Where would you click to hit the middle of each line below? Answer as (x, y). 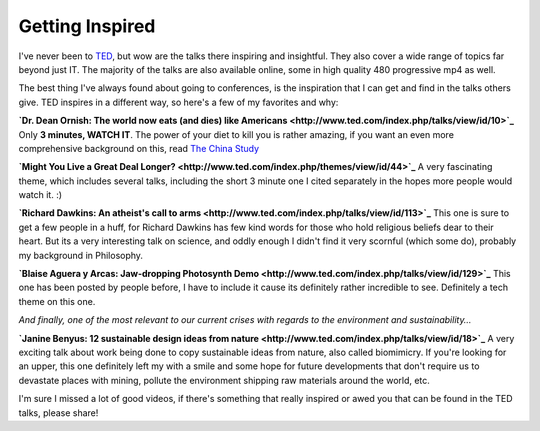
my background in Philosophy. (81, 255)
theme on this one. (57, 301)
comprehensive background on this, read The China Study (139, 148)
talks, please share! (58, 412)
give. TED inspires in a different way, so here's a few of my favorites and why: (178, 102)
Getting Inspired (87, 26)
